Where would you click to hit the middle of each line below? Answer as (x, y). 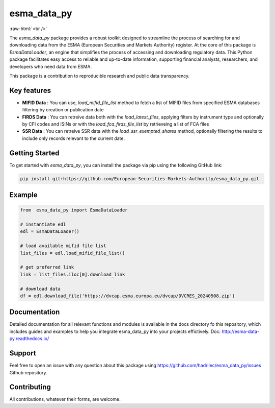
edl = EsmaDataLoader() (50, 232)
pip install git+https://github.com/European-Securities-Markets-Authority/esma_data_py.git (140, 178)
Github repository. (29, 372)
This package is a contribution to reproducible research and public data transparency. (100, 76)
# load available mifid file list (63, 246)
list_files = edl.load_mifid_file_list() (73, 253)
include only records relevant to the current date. (73, 138)
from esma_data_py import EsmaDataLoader (74, 210)
